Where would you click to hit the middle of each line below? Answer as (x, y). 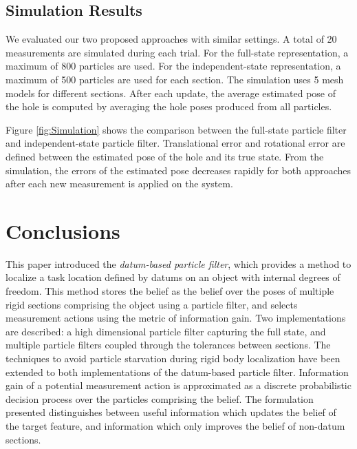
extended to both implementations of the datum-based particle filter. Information (177, 372)
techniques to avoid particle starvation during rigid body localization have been (173, 358)
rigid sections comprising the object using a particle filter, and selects (152, 304)
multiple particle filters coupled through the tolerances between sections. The (168, 345)
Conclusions (63, 230)
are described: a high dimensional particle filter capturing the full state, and (166, 331)
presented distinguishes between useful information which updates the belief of (171, 412)
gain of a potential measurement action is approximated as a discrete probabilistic (178, 385)
